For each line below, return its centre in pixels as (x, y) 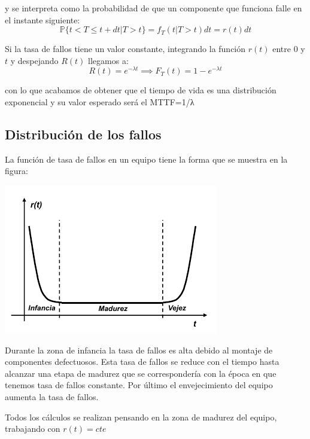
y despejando (34, 60)
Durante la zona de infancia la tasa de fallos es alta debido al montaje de (139, 350)
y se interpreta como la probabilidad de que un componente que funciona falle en (154, 8)
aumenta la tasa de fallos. (52, 397)
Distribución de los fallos (83, 134)
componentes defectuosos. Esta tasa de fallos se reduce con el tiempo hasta (142, 362)
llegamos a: (108, 60)
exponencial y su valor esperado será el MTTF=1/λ (100, 102)
